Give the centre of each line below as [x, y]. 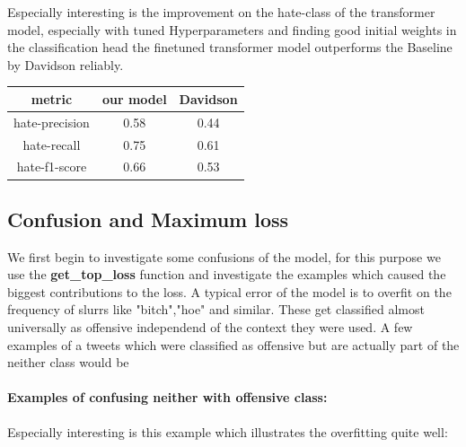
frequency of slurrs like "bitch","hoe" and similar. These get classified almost [216, 309]
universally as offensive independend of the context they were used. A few [210, 327]
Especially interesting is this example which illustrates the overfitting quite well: [228, 431]
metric [52, 98]
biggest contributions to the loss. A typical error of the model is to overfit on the [229, 291]
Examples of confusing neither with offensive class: [167, 397]
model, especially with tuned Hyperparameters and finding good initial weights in [232, 29]
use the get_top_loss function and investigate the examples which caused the [227, 274]
